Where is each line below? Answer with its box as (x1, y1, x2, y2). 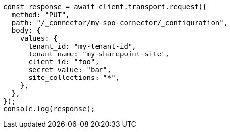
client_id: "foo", (28, 58, 99, 66)
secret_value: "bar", (28, 66, 112, 74)
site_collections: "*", (28, 74, 120, 81)
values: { (20, 34, 58, 42)
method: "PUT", (11, 11, 70, 19)
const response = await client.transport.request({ (3, 3, 207, 11)
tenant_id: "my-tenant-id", (28, 42, 136, 50)
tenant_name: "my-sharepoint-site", (28, 50, 170, 58)
